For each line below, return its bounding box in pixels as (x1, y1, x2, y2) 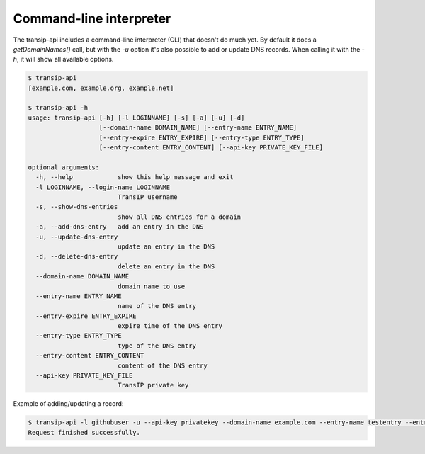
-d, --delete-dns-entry (35, 252, 118, 261)
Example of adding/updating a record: (13, 399, 124, 408)
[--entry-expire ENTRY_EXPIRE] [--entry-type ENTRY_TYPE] (98, 133, 305, 142)
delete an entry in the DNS (117, 262, 215, 271)
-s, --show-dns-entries (35, 203, 118, 211)
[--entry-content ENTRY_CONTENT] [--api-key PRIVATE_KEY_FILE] (98, 144, 324, 152)
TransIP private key (117, 381, 189, 390)
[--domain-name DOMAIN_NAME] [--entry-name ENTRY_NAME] (98, 124, 297, 132)
